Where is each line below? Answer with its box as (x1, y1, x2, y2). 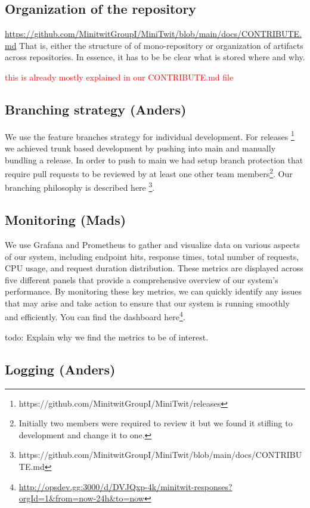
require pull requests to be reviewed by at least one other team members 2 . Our (5, 166, 293, 179)
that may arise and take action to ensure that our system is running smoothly (5, 296, 290, 309)
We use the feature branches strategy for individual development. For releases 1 (5, 128, 294, 143)
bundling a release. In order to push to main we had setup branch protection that (5, 153, 303, 166)
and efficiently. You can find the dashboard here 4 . (5, 309, 185, 323)
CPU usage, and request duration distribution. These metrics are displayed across (5, 262, 303, 274)
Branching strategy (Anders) (5, 100, 187, 118)
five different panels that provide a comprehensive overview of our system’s (5, 273, 278, 286)
